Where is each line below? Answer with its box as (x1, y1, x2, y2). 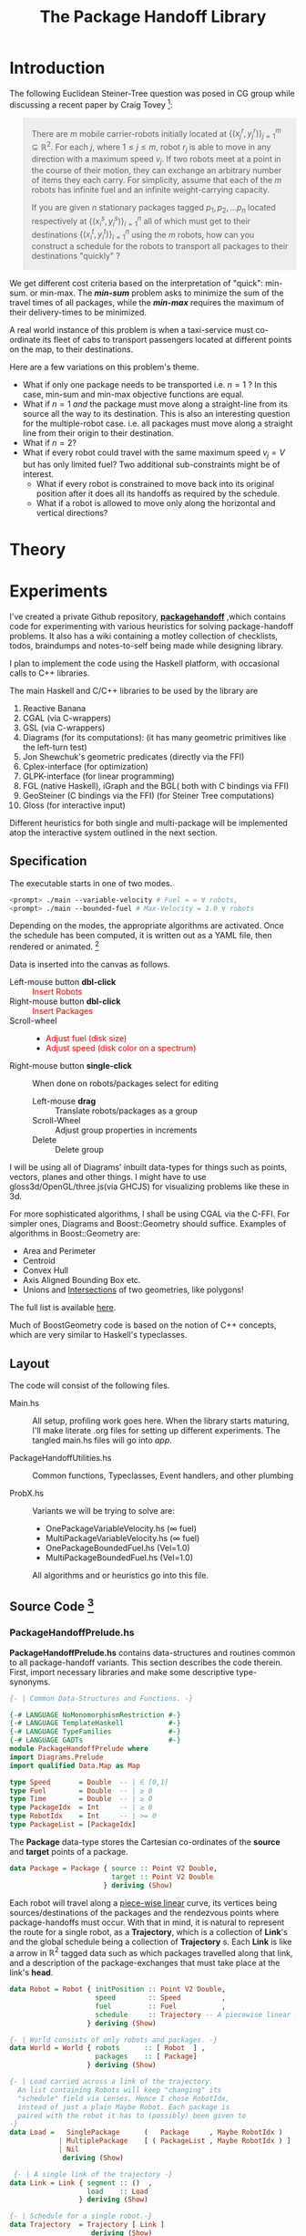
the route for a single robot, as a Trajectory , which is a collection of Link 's (9, 1926, 289, 1937)
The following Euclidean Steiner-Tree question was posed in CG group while (9, 88, 295, 98)
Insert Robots (32, 987, 83, 998)
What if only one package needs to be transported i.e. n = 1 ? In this (22, 379, 278, 389)
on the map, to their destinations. (9, 344, 134, 355)
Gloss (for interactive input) (22, 800, 126, 811)
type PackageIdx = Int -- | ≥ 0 (9, 1803, 153, 1812)
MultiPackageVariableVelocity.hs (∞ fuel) (45, 1532, 200, 1543)
